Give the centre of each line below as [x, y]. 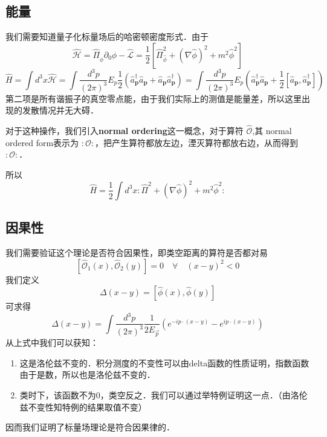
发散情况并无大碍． [60, 110]
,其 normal [272, 131]
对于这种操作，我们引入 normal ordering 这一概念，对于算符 [125, 131]
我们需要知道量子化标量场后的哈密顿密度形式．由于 [107, 37]
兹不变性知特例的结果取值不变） [83, 407]
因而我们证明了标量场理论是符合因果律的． [90, 427]
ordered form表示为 [42, 142]
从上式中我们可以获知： [52, 343]
